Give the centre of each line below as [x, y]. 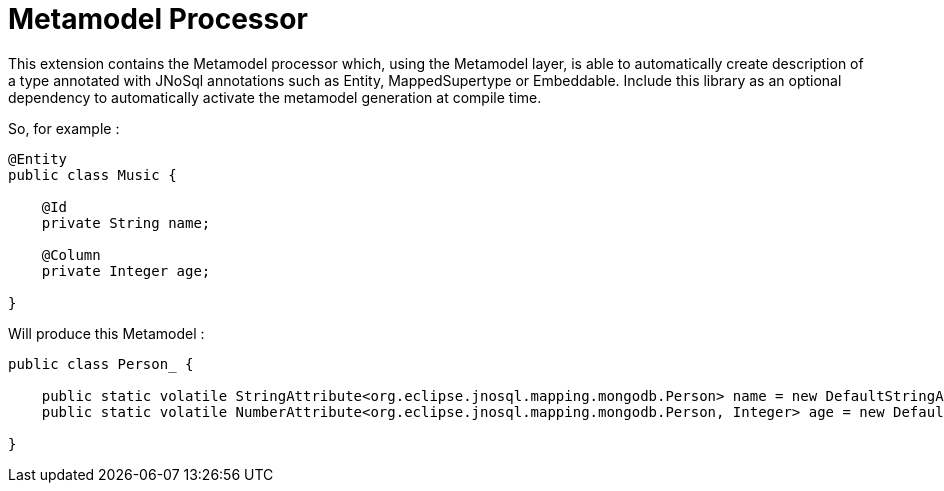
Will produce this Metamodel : [106, 333]
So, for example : [64, 128]
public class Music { [92, 174]
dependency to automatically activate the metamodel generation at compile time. [275, 97]
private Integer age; [126, 270]
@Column [71, 254]
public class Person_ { [101, 363]
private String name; [126, 222]
